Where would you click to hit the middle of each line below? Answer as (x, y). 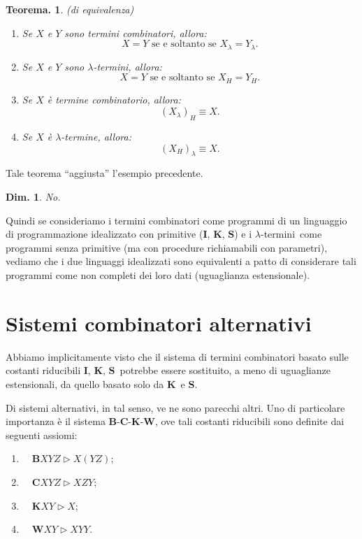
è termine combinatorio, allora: (114, 99)
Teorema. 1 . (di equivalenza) (70, 9)
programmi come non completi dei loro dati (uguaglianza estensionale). (158, 275)
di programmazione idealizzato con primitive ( (104, 234)
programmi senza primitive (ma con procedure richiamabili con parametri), (167, 247)
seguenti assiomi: (42, 434)
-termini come (291, 234)
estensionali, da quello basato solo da (85, 383)
